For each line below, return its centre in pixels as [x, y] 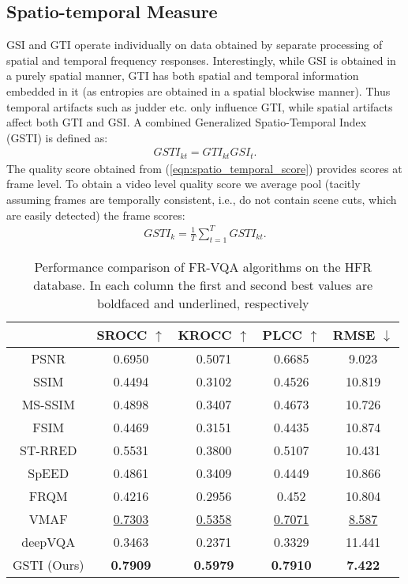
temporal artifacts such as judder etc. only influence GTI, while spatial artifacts [200, 106]
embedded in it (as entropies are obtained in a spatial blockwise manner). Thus [198, 90]
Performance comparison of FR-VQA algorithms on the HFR [203, 266]
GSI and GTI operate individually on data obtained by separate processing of [195, 45]
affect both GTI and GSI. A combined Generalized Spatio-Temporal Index [187, 122]
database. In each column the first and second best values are [203, 284]
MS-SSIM [48, 404]
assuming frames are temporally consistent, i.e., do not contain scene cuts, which [202, 200]
